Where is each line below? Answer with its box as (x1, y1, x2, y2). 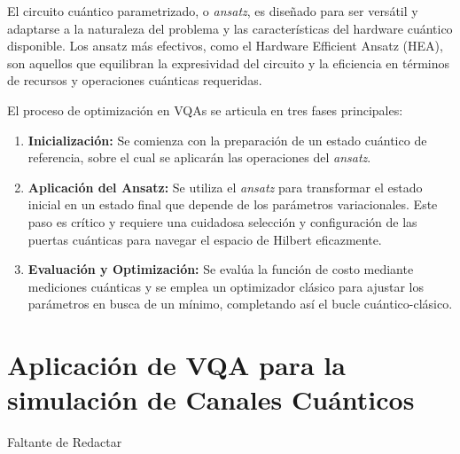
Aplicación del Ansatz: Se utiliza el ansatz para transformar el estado (27, 177, 423, 196)
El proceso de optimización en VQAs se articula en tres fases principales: (7, 100, 403, 119)
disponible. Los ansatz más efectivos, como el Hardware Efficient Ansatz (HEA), (7, 36, 443, 55)
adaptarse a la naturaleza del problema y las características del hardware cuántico (7, 19, 453, 37)
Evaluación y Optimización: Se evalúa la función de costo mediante (27, 260, 414, 278)
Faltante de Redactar (7, 433, 122, 451)
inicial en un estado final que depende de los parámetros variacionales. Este (27, 195, 438, 214)
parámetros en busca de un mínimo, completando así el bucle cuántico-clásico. (27, 294, 453, 313)
